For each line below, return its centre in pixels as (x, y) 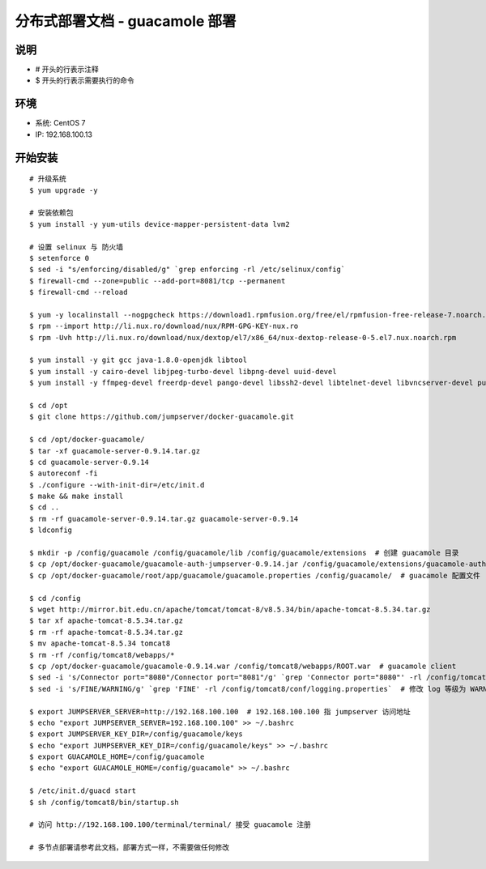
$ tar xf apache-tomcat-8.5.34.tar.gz (107, 621)
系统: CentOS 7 (60, 123)
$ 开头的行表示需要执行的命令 (85, 80)
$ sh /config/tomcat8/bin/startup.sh (104, 802)
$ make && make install (77, 496)
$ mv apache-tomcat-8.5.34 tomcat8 (100, 643)
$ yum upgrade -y (64, 190)
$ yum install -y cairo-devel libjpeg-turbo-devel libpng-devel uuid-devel (183, 371)
